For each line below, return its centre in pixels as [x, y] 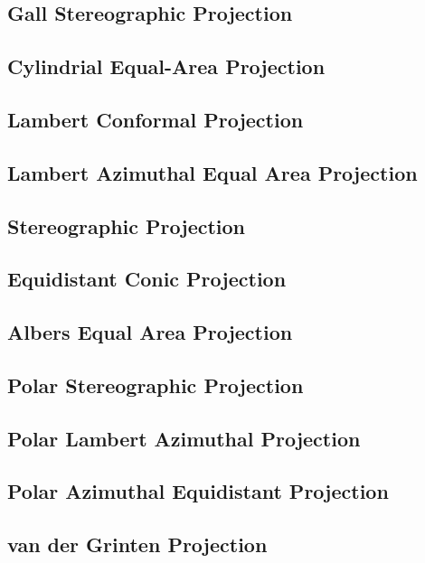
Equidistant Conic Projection [147, 279]
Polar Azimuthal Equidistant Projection [198, 491]
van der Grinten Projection [137, 544]
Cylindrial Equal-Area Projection [166, 66]
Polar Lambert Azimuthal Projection [184, 438]
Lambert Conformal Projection [156, 119]
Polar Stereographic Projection [156, 385]
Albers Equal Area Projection [150, 332]
